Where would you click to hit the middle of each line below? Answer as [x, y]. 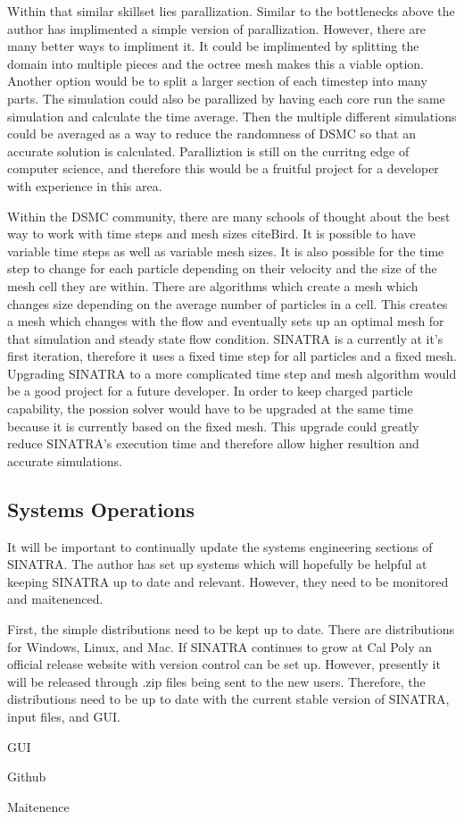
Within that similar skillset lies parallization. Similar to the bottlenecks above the [231, 11]
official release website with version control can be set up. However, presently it [224, 664]
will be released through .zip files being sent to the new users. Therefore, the [216, 681]
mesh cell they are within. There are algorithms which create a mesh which [213, 285]
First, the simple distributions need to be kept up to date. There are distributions [231, 629]
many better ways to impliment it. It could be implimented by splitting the [213, 46]
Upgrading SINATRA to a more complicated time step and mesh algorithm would [232, 373]
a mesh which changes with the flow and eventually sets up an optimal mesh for [226, 321]
